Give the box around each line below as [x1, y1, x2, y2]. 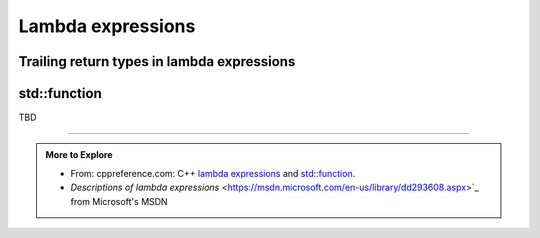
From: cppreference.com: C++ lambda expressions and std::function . [70, 167, 356, 179]
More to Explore [45, 149, 114, 161]
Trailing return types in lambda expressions [18, 53, 296, 70]
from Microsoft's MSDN [70, 195, 169, 207]
